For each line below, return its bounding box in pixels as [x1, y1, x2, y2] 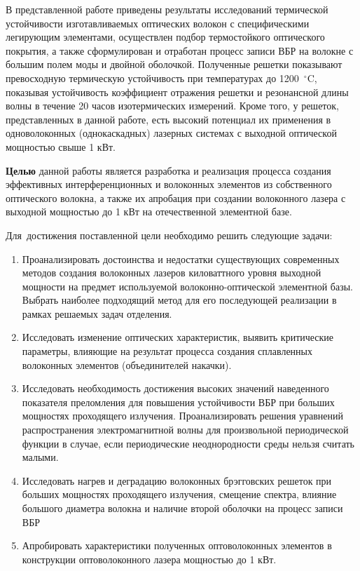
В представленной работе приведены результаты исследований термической [6, 2, 328, 16]
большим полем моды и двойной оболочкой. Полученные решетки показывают [6, 57, 342, 72]
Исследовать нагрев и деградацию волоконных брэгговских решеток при [22, 473, 332, 488]
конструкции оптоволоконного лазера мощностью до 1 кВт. [22, 551, 277, 566]
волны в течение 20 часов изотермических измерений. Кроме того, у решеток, [6, 98, 339, 113]
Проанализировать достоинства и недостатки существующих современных [22, 251, 340, 266]
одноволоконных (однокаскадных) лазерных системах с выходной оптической [6, 126, 337, 140]
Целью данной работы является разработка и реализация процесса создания [6, 163, 331, 177]
